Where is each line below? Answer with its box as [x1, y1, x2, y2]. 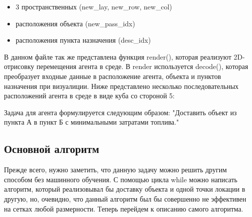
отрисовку [4, 61, 35, 72]
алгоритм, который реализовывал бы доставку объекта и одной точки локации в [4, 184, 246, 194]
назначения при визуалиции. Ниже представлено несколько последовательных [4, 80, 239, 91]
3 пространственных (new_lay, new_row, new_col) [15, 1, 172, 11]
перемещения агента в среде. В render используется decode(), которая [36, 61, 249, 72]
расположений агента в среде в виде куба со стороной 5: [4, 90, 175, 101]
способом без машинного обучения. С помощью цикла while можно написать [4, 174, 238, 184]
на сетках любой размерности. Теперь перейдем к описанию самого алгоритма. [4, 203, 244, 214]
